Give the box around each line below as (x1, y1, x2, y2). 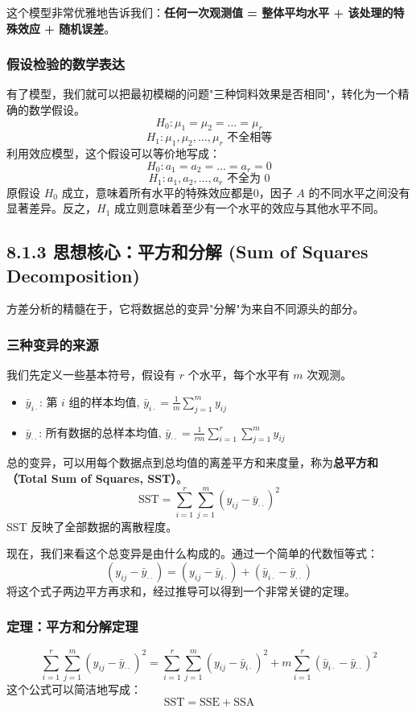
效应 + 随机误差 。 (17, 19, 116, 36)
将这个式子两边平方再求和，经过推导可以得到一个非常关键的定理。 (6, 582, 356, 599)
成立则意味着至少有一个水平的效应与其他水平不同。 (113, 200, 385, 216)
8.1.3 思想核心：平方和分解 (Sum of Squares (6, 239, 369, 264)
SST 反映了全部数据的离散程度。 (6, 517, 178, 534)
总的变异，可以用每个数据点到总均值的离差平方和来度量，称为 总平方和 (6, 454, 378, 471)
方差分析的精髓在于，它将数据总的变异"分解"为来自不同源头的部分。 (6, 300, 365, 317)
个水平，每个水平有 (187, 366, 290, 383)
